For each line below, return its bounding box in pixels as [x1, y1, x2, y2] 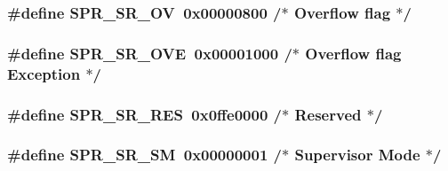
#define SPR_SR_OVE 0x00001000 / [7, 42, 292, 64]
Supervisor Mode [294, 144, 420, 166]
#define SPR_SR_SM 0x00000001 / [7, 144, 282, 166]
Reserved [294, 103, 362, 125]
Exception [7, 62, 81, 84]
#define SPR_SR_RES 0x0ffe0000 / [7, 103, 282, 125]
